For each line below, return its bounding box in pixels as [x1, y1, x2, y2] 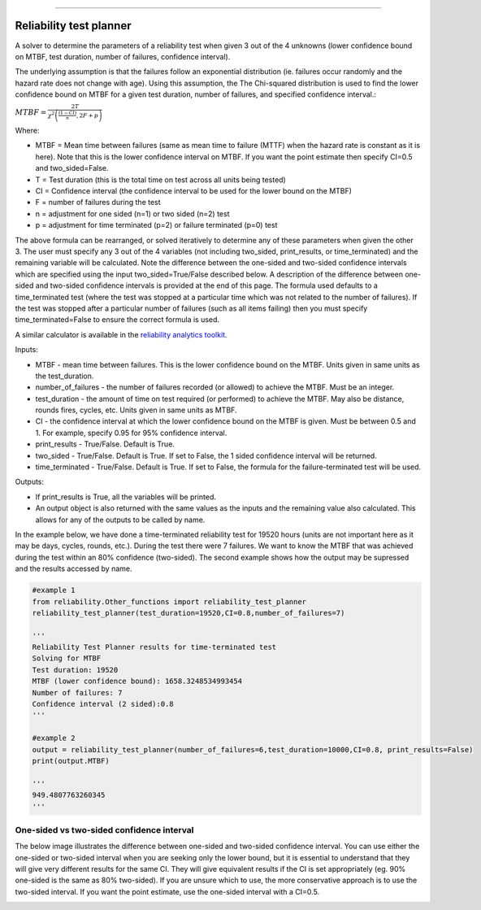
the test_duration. [35, 371, 94, 381]
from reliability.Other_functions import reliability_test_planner [32, 597, 307, 606]
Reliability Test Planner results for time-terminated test [32, 642, 277, 652]
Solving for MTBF [32, 654, 102, 663]
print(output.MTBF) [32, 756, 110, 765]
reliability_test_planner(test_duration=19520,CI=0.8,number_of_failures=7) [32, 608, 345, 617]
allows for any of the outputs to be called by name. [35, 515, 206, 525]
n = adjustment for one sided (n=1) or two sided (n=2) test [35, 208, 230, 219]
